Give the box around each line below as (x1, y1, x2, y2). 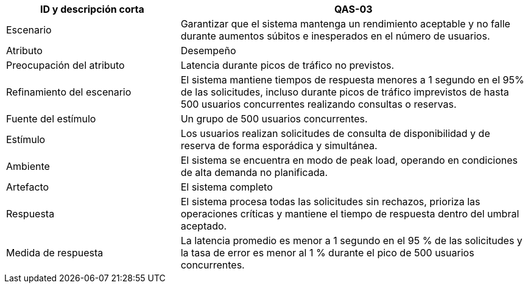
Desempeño (180, 44, 236, 57)
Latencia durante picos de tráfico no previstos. (180, 59, 395, 71)
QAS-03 (334, 3, 373, 15)
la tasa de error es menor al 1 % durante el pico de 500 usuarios (180, 247, 474, 259)
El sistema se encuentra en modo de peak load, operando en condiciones (180, 154, 518, 166)
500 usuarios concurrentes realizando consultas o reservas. (180, 98, 457, 110)
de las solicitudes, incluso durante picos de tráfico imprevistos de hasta (180, 86, 509, 98)
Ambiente (6, 160, 50, 172)
